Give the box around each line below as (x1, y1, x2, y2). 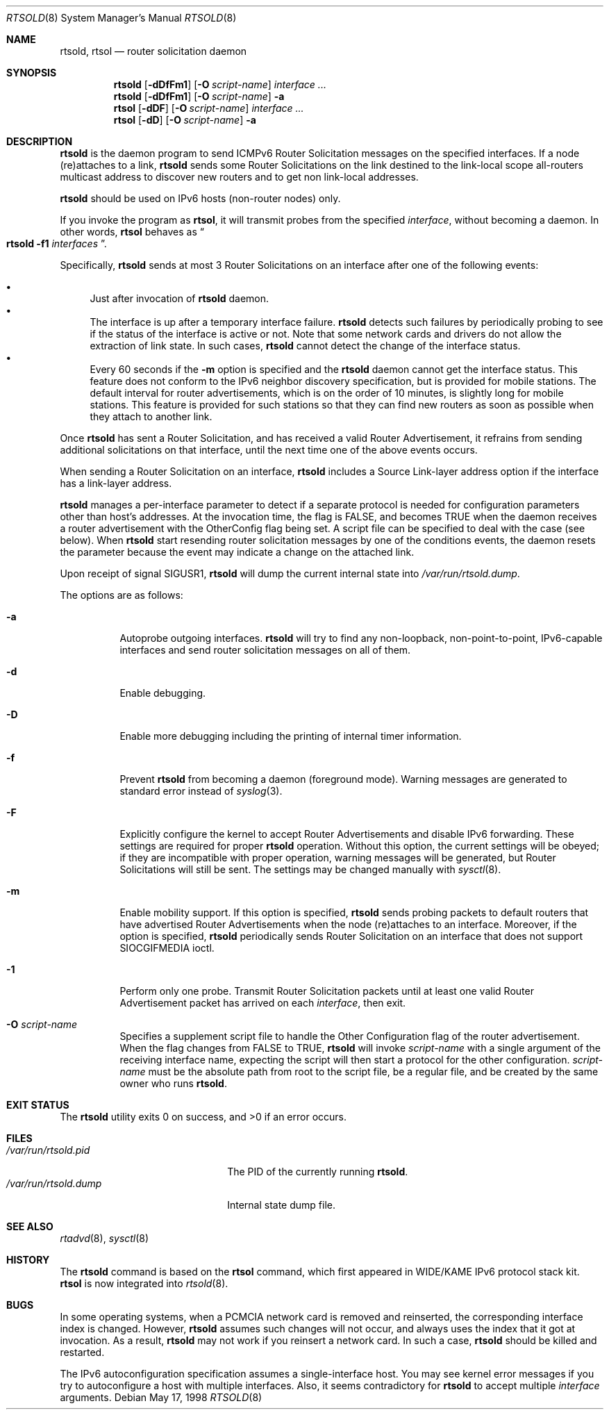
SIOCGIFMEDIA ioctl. (119, 942, 215, 954)
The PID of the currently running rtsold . (227, 1166, 408, 1177)
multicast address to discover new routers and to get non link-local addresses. (60, 171, 419, 183)
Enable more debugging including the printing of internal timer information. (119, 730, 462, 742)
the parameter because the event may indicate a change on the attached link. (60, 546, 415, 558)
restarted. (60, 1346, 105, 1358)
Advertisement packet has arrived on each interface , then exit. (119, 997, 406, 1009)
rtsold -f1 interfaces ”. (6, 238, 107, 249)
